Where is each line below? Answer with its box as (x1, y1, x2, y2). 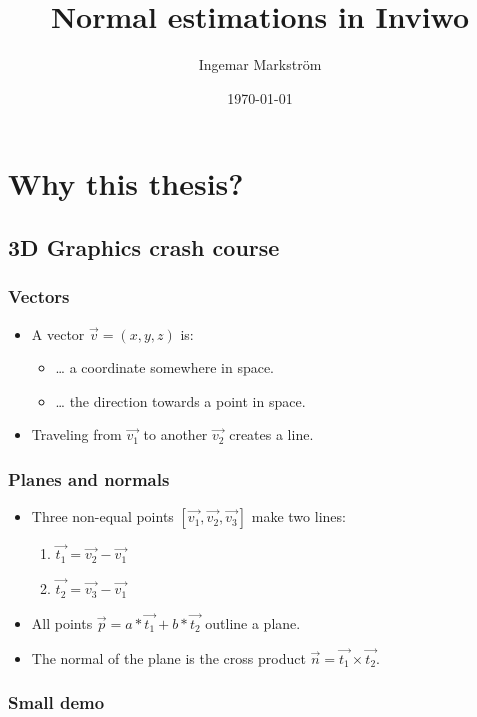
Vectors (8, 284, 70, 309)
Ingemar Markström (198, 54, 322, 75)
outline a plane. (205, 612, 301, 633)
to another (143, 424, 208, 445)
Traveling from (31, 424, 122, 445)
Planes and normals (8, 466, 170, 491)
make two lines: (251, 506, 346, 527)
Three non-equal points (31, 506, 174, 527)
